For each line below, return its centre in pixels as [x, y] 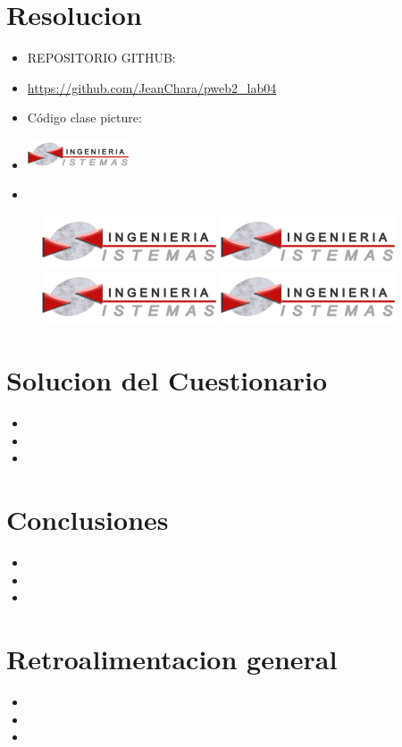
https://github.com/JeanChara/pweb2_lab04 [152, 87]
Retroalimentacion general [172, 659]
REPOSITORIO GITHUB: [101, 58]
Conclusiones [88, 520]
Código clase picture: [84, 118]
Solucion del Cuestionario [167, 380]
